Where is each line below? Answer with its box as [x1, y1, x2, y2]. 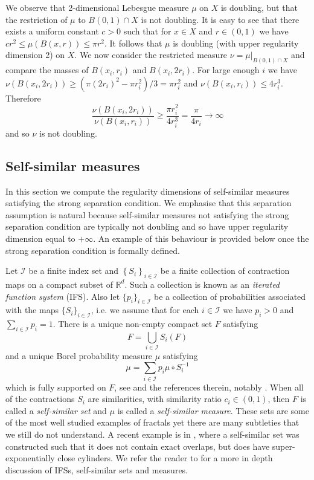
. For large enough [192, 63, 260, 76]
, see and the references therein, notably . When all [114, 380, 304, 393]
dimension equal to [5, 232, 75, 244]
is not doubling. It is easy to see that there [141, 13, 300, 25]
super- [272, 439, 295, 452]
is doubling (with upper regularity [173, 36, 299, 49]
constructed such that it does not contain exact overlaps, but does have [5, 439, 270, 452]
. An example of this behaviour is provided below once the [93, 232, 309, 244]
